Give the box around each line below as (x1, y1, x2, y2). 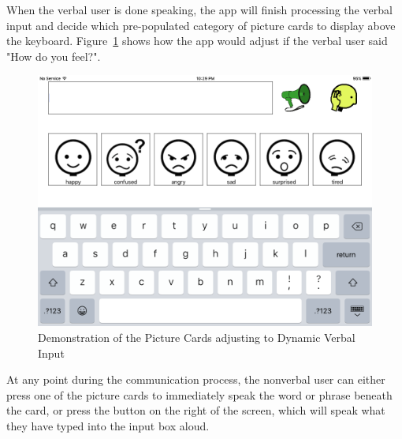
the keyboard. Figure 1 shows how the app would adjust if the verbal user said (6, 32, 388, 49)
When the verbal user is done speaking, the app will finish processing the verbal (6, 2, 393, 17)
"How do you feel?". (6, 47, 101, 64)
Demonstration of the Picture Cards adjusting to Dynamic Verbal (38, 328, 355, 345)
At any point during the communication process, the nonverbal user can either (6, 371, 385, 388)
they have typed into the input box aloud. (6, 417, 210, 433)
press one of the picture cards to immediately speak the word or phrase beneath (6, 386, 393, 403)
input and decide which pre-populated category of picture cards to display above (6, 17, 396, 33)
